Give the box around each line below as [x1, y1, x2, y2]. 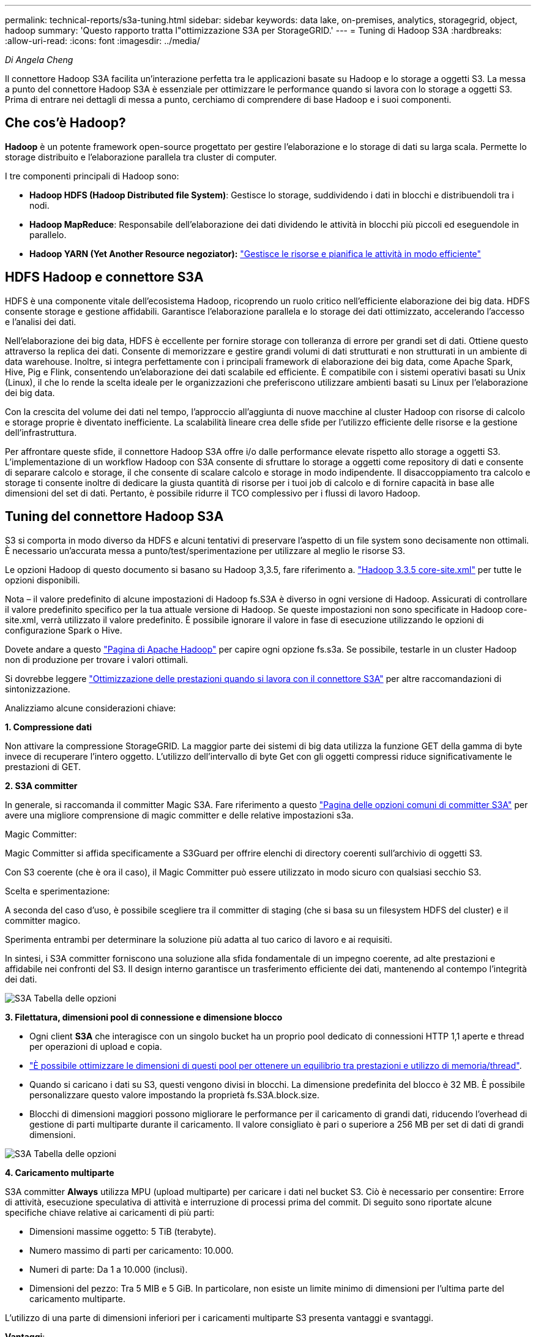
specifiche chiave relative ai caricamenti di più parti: [5, 1207, 215, 1218]
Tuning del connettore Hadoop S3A [5, 509, 224, 525]
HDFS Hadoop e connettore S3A [5, 269, 204, 285]
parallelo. [29, 229, 67, 240]
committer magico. [5, 915, 81, 926]
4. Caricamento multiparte [5, 1167, 114, 1178]
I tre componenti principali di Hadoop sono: [5, 170, 179, 181]
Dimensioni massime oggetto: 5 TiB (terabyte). [29, 1226, 217, 1237]
